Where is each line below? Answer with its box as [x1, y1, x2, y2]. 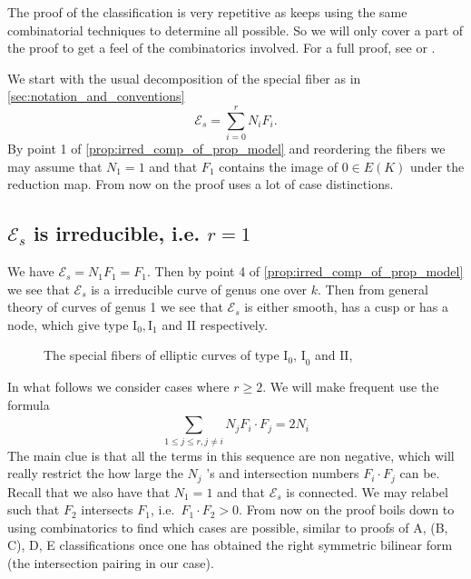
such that [7, 500, 60, 519]
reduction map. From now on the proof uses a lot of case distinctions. [7, 175, 394, 194]
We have [7, 262, 54, 281]
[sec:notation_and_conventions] [7, 86, 185, 105]
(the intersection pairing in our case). [7, 553, 214, 572]
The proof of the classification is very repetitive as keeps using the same [7, 3, 407, 21]
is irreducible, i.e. [33, 219, 201, 247]
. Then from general [318, 279, 428, 298]
